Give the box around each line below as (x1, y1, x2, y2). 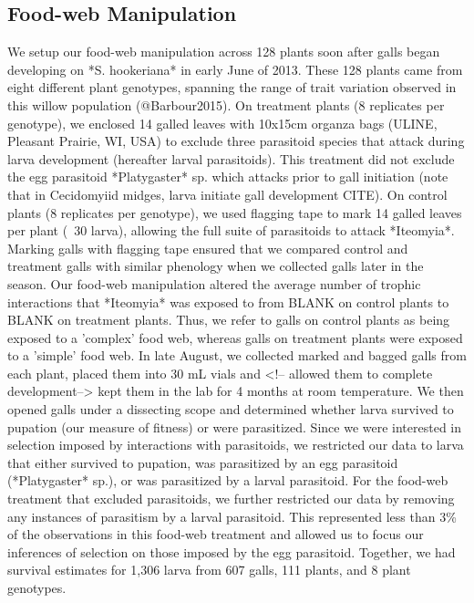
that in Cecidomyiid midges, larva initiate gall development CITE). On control (7, 184, 448, 203)
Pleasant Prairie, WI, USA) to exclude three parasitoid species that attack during (7, 131, 465, 151)
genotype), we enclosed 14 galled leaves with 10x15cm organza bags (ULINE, (7, 113, 438, 132)
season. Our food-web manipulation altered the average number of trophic (7, 274, 421, 293)
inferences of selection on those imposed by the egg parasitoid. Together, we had (7, 542, 456, 561)
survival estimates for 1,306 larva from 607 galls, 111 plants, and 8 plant (7, 560, 411, 579)
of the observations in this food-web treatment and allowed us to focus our (7, 525, 424, 544)
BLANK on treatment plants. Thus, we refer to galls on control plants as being (7, 310, 450, 329)
